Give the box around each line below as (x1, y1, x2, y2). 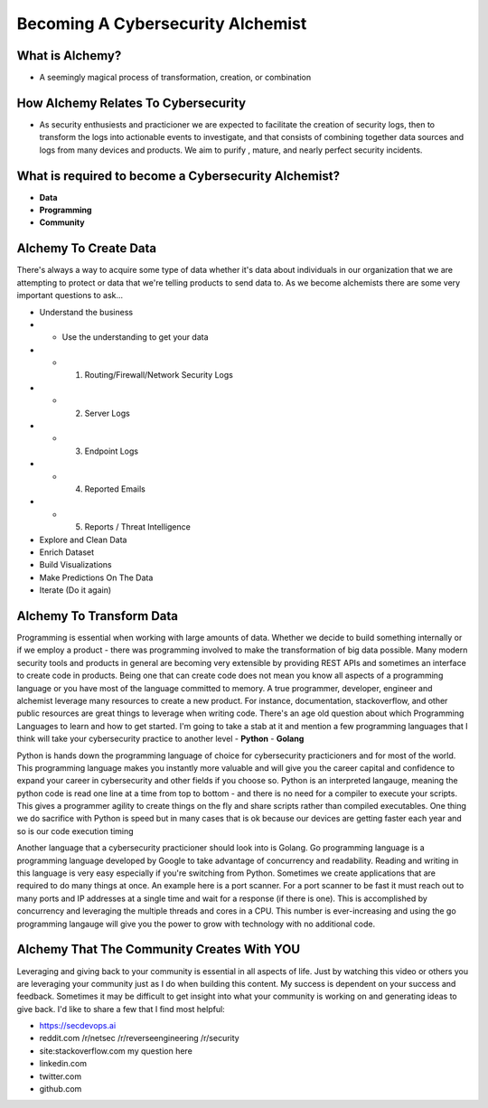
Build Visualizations (39, 559, 112, 570)
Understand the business (39, 306, 134, 317)
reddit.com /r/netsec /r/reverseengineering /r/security (39, 1033, 239, 1044)
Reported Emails (84, 484, 146, 494)
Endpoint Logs (84, 446, 139, 456)
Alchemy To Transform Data (16, 608, 179, 624)
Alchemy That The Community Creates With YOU (16, 942, 301, 957)
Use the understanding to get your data (61, 332, 209, 343)
